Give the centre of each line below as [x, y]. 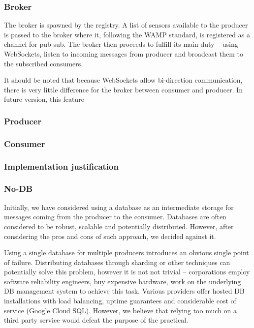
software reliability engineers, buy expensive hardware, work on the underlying [123, 281]
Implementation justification [61, 166]
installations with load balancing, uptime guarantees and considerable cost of [120, 301]
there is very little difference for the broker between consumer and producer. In [124, 89]
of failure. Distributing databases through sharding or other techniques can [117, 262]
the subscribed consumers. [44, 63]
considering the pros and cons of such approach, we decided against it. [110, 236]
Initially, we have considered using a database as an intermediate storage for [119, 207]
